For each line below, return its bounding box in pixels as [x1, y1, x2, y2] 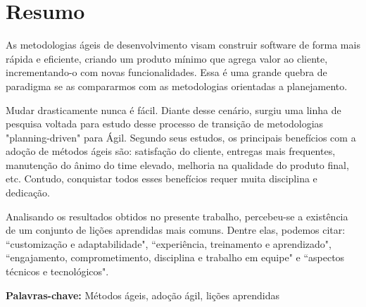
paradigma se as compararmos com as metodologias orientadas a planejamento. [6, 78, 348, 93]
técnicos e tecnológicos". [6, 264, 109, 279]
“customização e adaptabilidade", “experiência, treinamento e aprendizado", [6, 236, 332, 251]
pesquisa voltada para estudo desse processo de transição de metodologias [6, 116, 324, 131]
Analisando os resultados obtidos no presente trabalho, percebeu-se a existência [6, 208, 348, 223]
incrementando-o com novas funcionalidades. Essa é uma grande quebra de [6, 65, 327, 80]
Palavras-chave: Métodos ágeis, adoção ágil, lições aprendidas [6, 287, 279, 302]
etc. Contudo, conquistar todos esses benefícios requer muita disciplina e [6, 171, 317, 186]
